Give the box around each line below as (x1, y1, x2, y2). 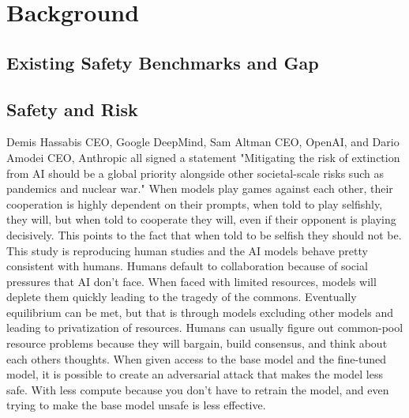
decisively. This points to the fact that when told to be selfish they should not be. (6, 226, 402, 243)
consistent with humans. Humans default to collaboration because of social (6, 258, 368, 274)
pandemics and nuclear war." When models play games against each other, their (6, 180, 393, 197)
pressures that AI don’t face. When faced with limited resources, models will (6, 273, 377, 289)
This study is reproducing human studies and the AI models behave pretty (6, 242, 368, 258)
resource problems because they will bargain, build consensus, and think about (6, 335, 388, 352)
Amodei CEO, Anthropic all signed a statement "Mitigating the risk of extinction (6, 149, 400, 165)
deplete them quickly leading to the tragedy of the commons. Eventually (6, 288, 357, 305)
